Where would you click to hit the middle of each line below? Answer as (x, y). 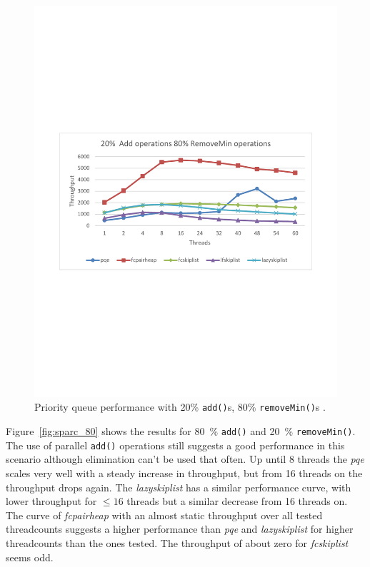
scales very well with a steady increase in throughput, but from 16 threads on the (184, 473)
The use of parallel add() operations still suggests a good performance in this (175, 445)
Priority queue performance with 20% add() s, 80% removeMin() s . (180, 407)
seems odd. (30, 557)
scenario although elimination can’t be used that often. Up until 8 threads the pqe (185, 459)
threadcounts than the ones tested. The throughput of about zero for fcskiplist (177, 543)
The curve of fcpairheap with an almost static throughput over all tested (164, 515)
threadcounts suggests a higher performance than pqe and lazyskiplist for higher (180, 529)
